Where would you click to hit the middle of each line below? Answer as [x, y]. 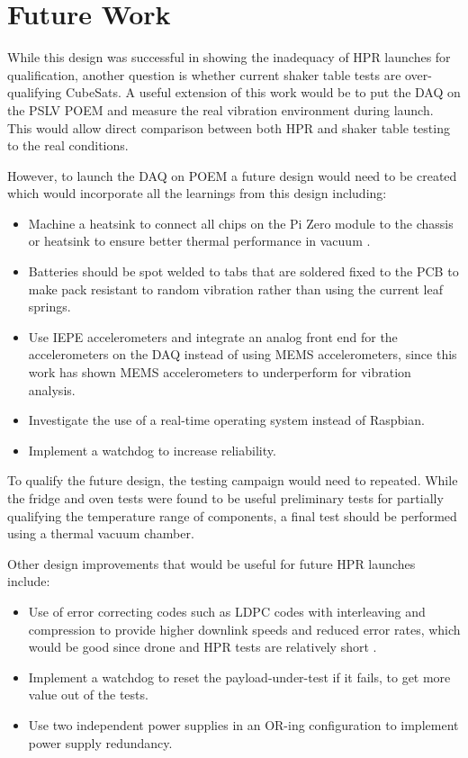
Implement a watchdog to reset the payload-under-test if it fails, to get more [239, 677]
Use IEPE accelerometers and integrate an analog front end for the [213, 336]
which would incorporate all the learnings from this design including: [197, 193]
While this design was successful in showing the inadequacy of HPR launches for [229, 57]
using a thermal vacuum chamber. [101, 533]
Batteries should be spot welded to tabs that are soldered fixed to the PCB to [243, 271]
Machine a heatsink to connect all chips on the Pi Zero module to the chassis [241, 223]
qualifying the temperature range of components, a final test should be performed [232, 515]
